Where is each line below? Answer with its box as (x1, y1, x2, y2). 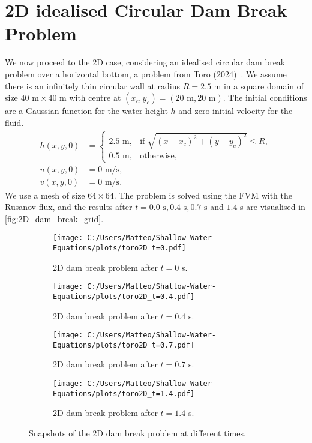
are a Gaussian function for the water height (5, 104, 168, 117)
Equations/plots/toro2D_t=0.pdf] (53, 243, 186, 252)
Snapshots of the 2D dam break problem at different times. (29, 426, 246, 439)
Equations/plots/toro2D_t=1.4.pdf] (53, 389, 195, 398)
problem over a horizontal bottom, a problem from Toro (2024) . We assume (5, 67, 287, 80)
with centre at (69, 91, 121, 104)
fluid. (5, 116, 24, 128)
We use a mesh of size (5, 188, 85, 201)
